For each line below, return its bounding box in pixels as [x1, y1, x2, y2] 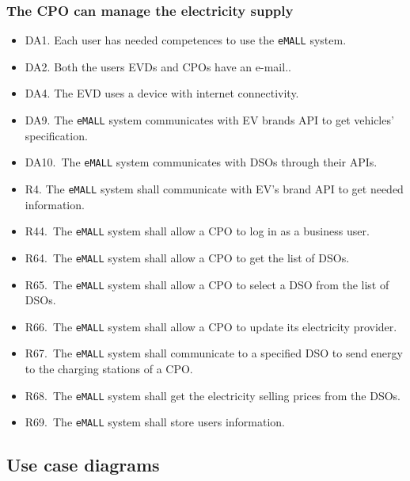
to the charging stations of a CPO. [25, 361, 193, 377]
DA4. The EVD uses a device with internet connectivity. [25, 85, 299, 101]
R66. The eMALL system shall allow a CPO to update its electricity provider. [25, 318, 397, 334]
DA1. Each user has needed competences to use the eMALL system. [25, 32, 347, 48]
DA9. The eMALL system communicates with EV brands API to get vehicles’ [25, 112, 394, 128]
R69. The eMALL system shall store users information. [25, 414, 286, 430]
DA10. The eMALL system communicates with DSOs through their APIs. [25, 154, 378, 170]
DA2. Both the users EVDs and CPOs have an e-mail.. [25, 58, 291, 74]
